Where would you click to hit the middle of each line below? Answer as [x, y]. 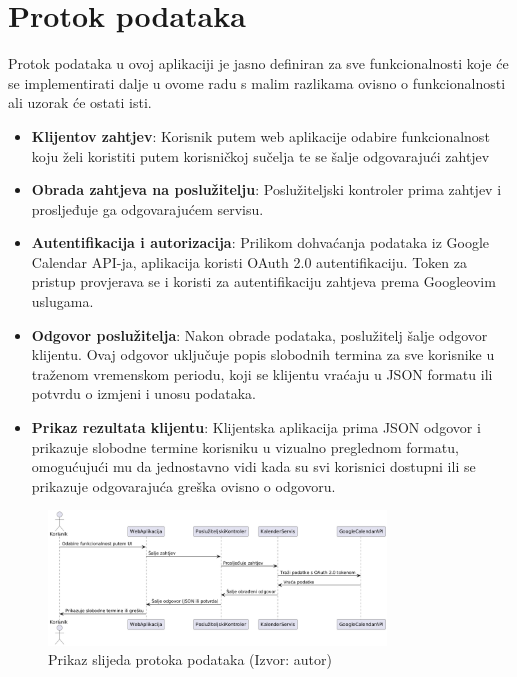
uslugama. [62, 301]
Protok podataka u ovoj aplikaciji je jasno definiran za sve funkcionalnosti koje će [258, 63]
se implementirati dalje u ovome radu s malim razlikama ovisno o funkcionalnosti [257, 82]
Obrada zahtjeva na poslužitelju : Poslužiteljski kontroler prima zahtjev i [266, 189]
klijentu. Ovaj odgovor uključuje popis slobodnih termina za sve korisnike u [263, 354]
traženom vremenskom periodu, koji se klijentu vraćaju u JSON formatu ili [262, 373]
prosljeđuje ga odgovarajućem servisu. [147, 208]
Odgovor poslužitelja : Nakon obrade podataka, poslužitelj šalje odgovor [259, 334]
